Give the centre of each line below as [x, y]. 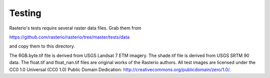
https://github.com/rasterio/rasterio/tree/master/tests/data [69, 37]
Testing [25, 13]
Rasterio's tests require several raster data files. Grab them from [75, 28]
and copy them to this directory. [42, 46]
